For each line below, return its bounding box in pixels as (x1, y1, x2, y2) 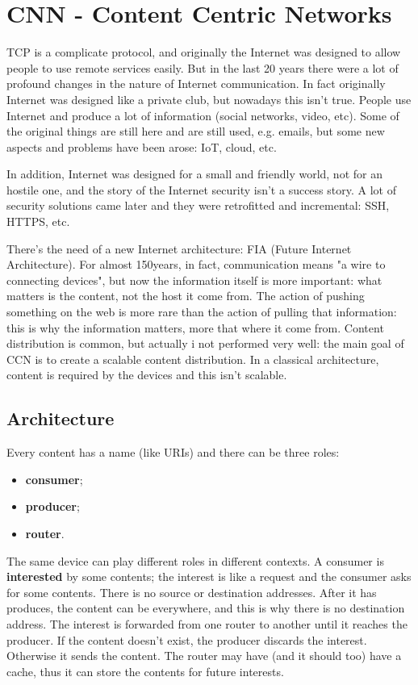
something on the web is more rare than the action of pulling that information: (6, 303, 397, 320)
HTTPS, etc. (6, 213, 70, 230)
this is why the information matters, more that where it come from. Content (6, 319, 384, 336)
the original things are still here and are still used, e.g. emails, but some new (6, 123, 385, 140)
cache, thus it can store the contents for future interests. (6, 662, 284, 679)
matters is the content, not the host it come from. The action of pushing (6, 287, 365, 304)
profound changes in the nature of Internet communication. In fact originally (6, 75, 386, 92)
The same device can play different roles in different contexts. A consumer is (6, 552, 384, 569)
